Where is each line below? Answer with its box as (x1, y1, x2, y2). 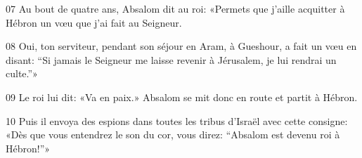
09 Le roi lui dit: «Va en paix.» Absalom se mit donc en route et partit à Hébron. (6, 89, 358, 104)
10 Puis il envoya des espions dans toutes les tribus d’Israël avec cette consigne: (6, 113, 348, 128)
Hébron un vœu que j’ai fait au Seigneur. (6, 15, 182, 29)
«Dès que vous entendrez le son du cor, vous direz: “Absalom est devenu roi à (6, 127, 340, 142)
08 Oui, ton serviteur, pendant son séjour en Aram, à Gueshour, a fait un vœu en (6, 39, 357, 53)
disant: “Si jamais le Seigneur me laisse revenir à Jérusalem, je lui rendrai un (6, 52, 337, 67)
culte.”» (6, 66, 38, 81)
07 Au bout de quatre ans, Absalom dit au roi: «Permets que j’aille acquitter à (6, 1, 345, 15)
